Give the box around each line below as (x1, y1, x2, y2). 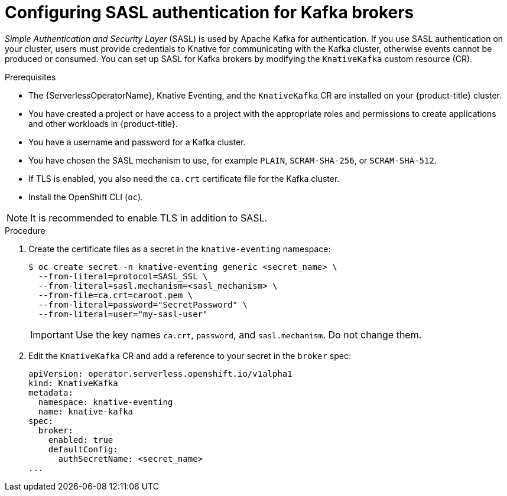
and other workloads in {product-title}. (28, 118, 178, 129)
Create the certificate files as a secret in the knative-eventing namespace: (28, 243, 331, 254)
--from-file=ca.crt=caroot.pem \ (38, 290, 193, 300)
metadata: (28, 387, 73, 397)
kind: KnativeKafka (28, 378, 118, 388)
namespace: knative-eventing (38, 397, 173, 407)
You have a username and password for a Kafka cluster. (28, 136, 246, 147)
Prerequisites (5, 71, 56, 82)
